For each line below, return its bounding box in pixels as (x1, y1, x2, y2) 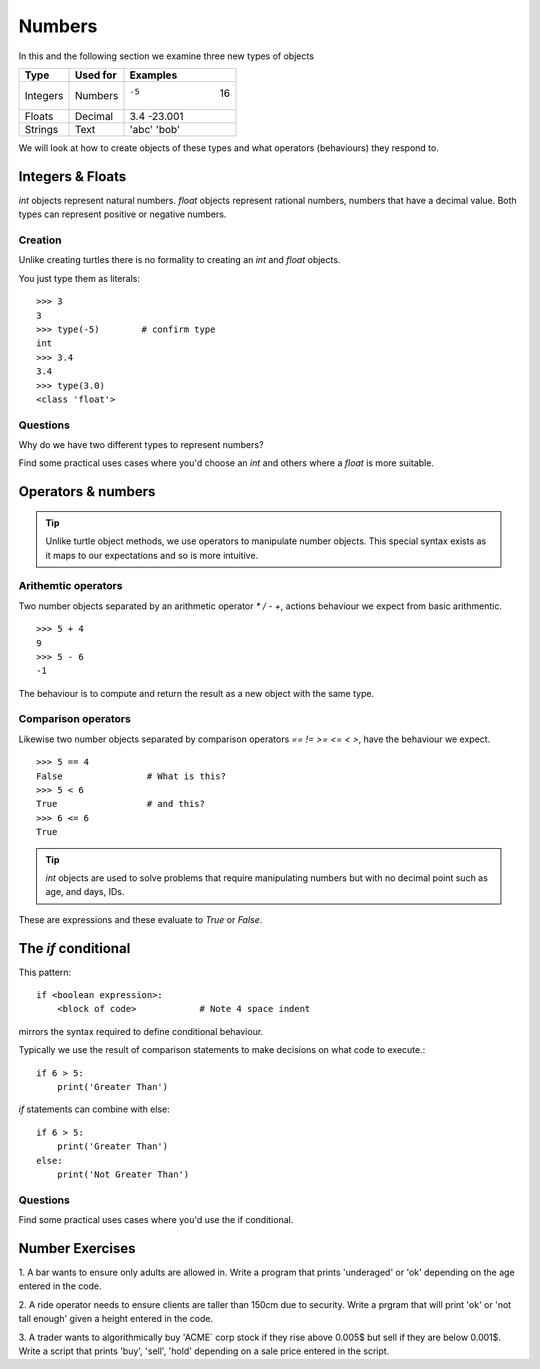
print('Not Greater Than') (56, 1168, 190, 1180)
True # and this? (36, 798, 205, 810)
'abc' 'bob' (129, 122, 180, 136)
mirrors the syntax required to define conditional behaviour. (18, 1025, 264, 1037)
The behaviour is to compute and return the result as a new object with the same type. (18, 687, 375, 699)
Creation (18, 233, 62, 247)
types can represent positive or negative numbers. (18, 208, 227, 220)
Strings (24, 122, 59, 136)
